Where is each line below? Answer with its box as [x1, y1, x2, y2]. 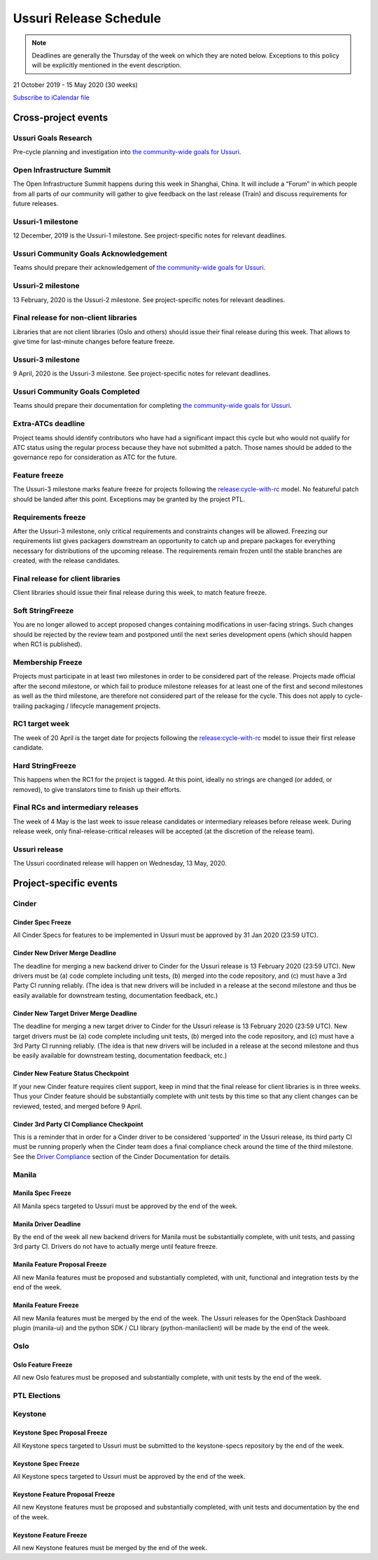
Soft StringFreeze [13, 606, 74, 616]
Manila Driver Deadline [13, 1219, 81, 1228]
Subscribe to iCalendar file [13, 93, 90, 102]
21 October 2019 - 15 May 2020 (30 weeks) [13, 81, 138, 89]
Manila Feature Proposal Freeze [13, 1260, 107, 1268]
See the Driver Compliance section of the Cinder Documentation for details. [13, 1152, 231, 1161]
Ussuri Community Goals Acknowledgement [13, 249, 168, 259]
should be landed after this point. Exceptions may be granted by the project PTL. [13, 495, 245, 503]
